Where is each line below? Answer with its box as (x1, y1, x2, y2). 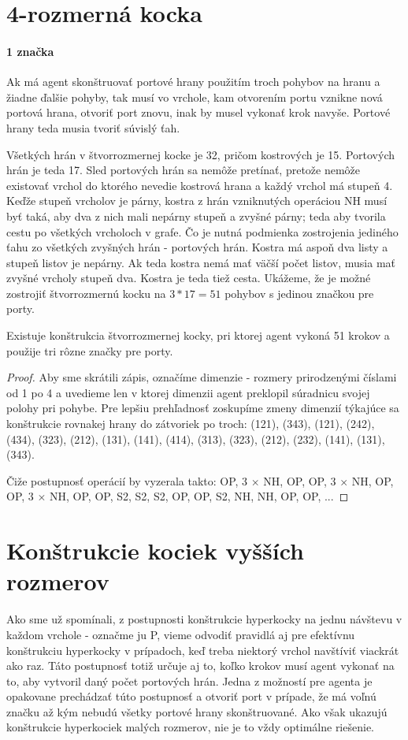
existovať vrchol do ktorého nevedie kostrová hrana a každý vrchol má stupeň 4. (6, 177, 393, 193)
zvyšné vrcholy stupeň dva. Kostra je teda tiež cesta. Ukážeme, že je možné (6, 270, 371, 286)
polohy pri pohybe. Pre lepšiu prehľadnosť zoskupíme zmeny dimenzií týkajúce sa (6, 400, 399, 416)
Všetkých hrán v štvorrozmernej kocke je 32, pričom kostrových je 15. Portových (6, 146, 395, 162)
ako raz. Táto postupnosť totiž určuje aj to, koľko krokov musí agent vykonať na (6, 657, 395, 674)
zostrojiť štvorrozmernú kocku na (6, 284, 166, 301)
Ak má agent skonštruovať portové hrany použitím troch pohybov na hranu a (6, 73, 380, 90)
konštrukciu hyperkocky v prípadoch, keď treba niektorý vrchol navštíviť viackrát (6, 641, 399, 658)
